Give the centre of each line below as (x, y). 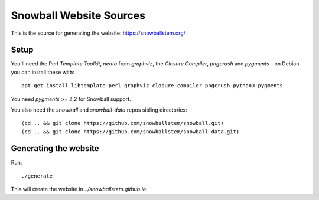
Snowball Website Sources (78, 15)
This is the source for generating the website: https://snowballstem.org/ (98, 33)
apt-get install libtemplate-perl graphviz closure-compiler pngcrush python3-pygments (152, 86)
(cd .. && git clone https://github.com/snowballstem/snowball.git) (123, 123)
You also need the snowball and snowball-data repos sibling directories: (99, 110)
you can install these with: (43, 72)
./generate (37, 176)
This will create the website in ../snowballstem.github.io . (79, 189)
